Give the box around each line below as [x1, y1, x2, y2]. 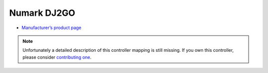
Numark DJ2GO [9, 7, 75, 18]
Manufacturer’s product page [21, 25, 82, 31]
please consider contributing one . [22, 54, 92, 60]
